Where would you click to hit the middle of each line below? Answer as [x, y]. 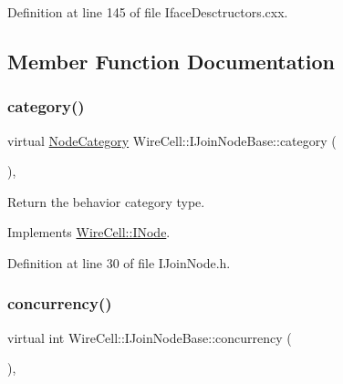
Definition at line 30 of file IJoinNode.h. [119, 262]
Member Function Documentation [171, 61]
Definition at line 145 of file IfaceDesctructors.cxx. [148, 12]
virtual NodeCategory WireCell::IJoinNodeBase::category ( [172, 140]
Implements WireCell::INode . [89, 232]
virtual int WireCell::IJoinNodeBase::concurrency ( [150, 337]
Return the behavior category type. [106, 201]
